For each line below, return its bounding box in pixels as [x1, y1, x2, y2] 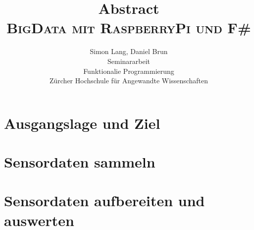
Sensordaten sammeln [4, 152, 155, 172]
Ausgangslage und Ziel [4, 113, 160, 133]
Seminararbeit [107, 56, 151, 66]
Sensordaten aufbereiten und [4, 190, 205, 211]
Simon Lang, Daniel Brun [90, 46, 168, 57]
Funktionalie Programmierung [83, 65, 174, 76]
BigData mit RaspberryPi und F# [6, 17, 251, 38]
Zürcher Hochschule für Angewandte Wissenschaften [49, 75, 208, 86]
